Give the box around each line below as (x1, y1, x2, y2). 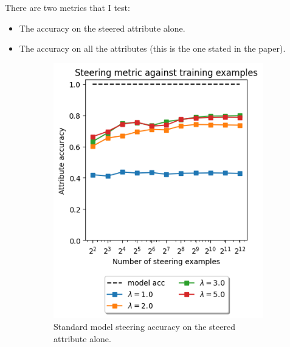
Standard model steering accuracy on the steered (54, 320, 235, 332)
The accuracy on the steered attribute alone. (19, 21, 185, 34)
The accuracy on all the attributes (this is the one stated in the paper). (19, 42, 286, 55)
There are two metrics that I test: (5, 1, 130, 13)
